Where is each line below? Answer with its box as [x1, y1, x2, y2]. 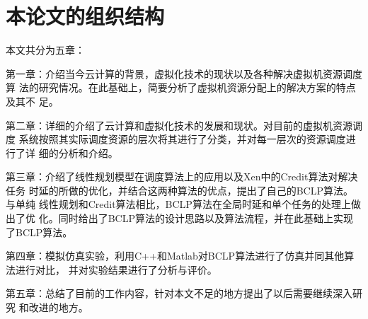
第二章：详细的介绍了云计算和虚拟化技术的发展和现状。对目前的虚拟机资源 [6, 117, 352, 132]
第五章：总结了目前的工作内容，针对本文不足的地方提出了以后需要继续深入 [6, 286, 352, 301]
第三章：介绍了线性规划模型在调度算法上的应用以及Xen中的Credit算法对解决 [6, 169, 358, 184]
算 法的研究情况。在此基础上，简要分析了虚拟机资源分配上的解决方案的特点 [6, 80, 356, 95]
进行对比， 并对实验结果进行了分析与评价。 [15, 262, 217, 277]
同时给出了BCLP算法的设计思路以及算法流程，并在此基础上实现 [58, 211, 353, 226]
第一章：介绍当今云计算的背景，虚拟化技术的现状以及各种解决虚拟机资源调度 [6, 66, 362, 81]
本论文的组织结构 [6, 1, 165, 30]
